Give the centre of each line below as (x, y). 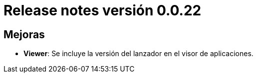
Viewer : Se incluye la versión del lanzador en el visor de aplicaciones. (138, 54)
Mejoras (24, 34)
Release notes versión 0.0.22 (103, 10)
